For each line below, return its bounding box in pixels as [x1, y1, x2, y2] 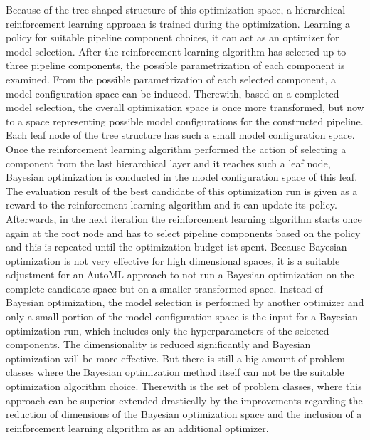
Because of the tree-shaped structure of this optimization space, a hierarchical [6, 2, 346, 16]
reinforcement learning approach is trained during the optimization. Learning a [6, 16, 350, 31]
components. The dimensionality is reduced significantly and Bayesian [6, 337, 311, 352]
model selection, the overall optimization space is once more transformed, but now [6, 100, 364, 115]
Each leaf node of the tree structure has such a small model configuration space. [6, 127, 355, 142]
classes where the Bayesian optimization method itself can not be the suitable [6, 365, 344, 379]
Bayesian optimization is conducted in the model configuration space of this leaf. [6, 169, 358, 184]
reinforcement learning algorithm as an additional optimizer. [6, 420, 269, 435]
